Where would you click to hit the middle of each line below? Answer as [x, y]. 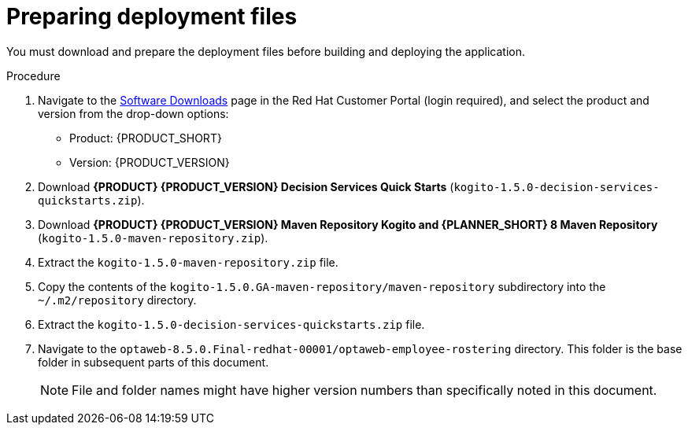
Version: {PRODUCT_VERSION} [150, 162]
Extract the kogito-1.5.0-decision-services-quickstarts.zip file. [231, 324]
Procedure [33, 76]
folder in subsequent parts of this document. [154, 362]
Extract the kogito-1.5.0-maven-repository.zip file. [188, 262]
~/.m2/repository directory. [117, 300]
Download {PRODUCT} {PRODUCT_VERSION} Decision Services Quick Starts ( [246, 186]
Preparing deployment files [152, 17]
